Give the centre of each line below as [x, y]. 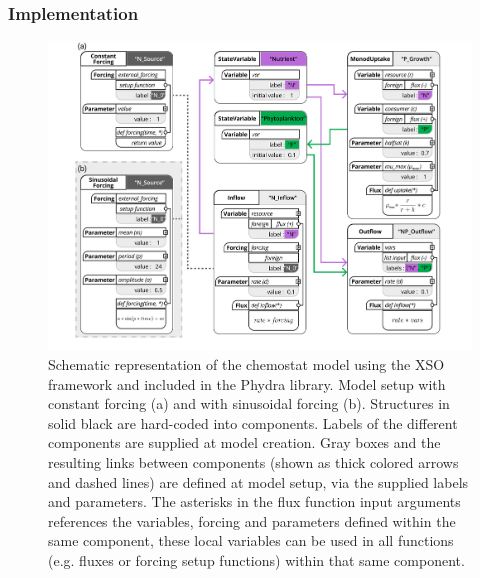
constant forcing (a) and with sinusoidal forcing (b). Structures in [249, 403]
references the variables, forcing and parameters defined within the [252, 520]
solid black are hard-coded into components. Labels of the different [253, 422]
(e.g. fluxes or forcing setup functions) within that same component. [256, 559]
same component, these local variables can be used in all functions [251, 540]
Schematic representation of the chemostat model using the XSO [246, 364]
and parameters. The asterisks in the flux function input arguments [254, 501]
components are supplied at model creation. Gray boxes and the [244, 442]
